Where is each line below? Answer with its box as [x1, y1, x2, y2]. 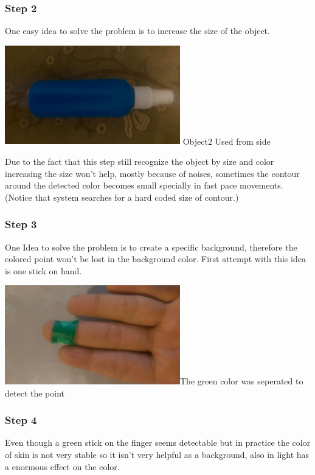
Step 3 [5, 217, 37, 232]
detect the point [5, 386, 64, 399]
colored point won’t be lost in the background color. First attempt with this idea [5, 252, 306, 265]
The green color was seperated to [180, 374, 303, 387]
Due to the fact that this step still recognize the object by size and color [5, 154, 274, 167]
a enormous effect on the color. [5, 460, 120, 473]
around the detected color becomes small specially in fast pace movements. [5, 179, 283, 192]
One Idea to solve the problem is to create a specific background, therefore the [5, 240, 297, 253]
